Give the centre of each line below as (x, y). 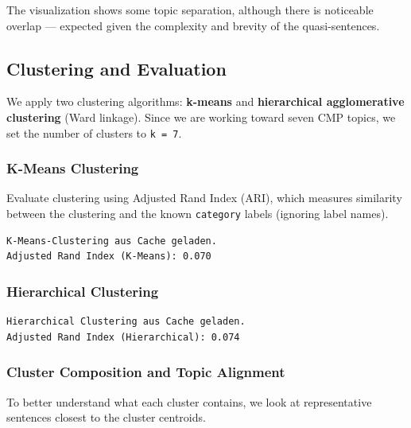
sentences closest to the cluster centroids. (106, 417)
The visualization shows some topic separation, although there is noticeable (190, 10)
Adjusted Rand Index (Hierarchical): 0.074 (123, 337)
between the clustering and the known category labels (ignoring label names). (198, 214)
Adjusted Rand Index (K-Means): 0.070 (109, 257)
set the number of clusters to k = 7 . (94, 132)
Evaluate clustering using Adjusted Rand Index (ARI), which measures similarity (204, 198)
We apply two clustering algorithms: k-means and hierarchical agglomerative (205, 101)
